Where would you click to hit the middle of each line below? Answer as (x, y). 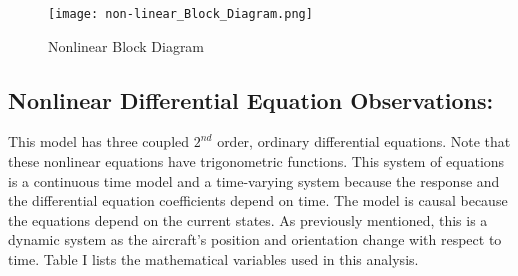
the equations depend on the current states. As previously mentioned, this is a (248, 219)
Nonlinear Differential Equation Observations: (251, 99)
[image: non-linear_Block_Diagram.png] (180, 14)
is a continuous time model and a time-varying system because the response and (254, 180)
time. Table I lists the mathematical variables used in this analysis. (213, 259)
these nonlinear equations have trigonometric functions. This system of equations (256, 161)
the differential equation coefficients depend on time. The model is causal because (258, 200)
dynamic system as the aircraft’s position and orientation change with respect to (255, 239)
